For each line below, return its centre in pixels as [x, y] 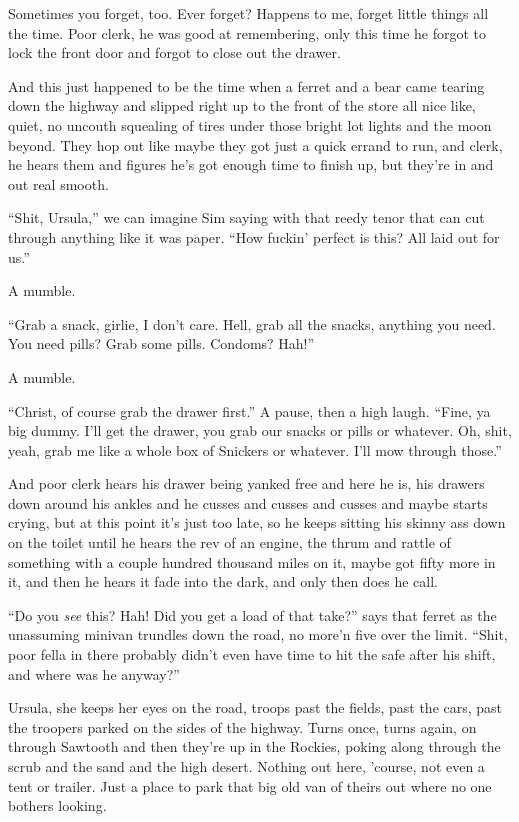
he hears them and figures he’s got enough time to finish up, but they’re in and [251, 164]
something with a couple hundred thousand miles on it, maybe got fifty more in [252, 561]
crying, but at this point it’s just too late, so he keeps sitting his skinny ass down [257, 522]
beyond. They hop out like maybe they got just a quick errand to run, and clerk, [255, 144]
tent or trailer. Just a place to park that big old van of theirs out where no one [250, 785]
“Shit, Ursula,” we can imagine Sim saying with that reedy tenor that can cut [246, 217]
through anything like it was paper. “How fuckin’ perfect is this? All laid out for [254, 236]
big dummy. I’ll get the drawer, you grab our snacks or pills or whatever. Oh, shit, [260, 430]
